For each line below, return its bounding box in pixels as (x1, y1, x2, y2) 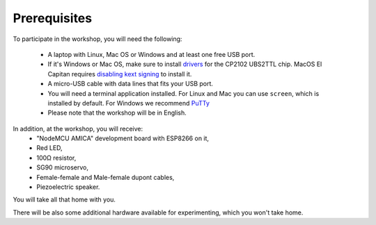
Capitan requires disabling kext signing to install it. (47, 69, 192, 78)
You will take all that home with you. (13, 195, 116, 204)
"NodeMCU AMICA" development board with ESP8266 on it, (36, 134, 209, 142)
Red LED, (36, 144, 63, 152)
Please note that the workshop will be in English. (47, 108, 187, 117)
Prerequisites (13, 10, 93, 26)
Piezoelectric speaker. (36, 183, 100, 191)
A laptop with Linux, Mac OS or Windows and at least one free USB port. (47, 50, 256, 58)
